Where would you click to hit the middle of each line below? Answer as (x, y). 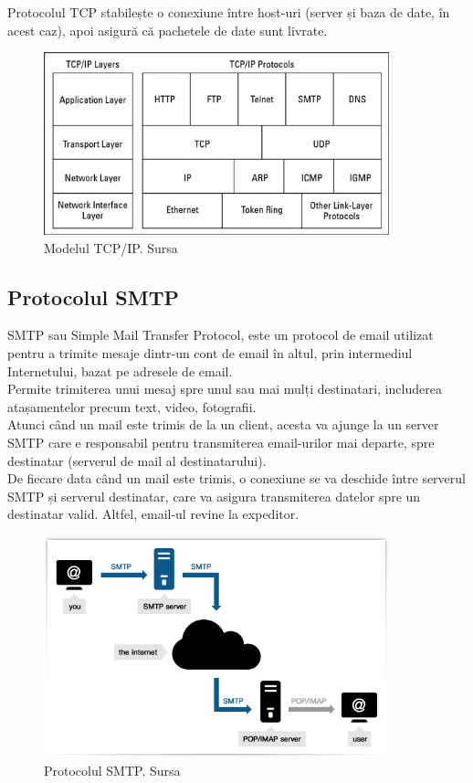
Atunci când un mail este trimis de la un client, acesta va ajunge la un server (223, 424)
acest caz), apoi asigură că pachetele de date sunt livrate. (168, 30)
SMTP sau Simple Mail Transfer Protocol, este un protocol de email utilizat (221, 335)
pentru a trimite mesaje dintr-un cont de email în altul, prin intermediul (210, 353)
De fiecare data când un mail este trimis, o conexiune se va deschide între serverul (236, 478)
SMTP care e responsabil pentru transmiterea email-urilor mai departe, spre (221, 443)
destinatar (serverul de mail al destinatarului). (137, 460)
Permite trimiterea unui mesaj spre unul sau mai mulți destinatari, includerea (225, 389)
